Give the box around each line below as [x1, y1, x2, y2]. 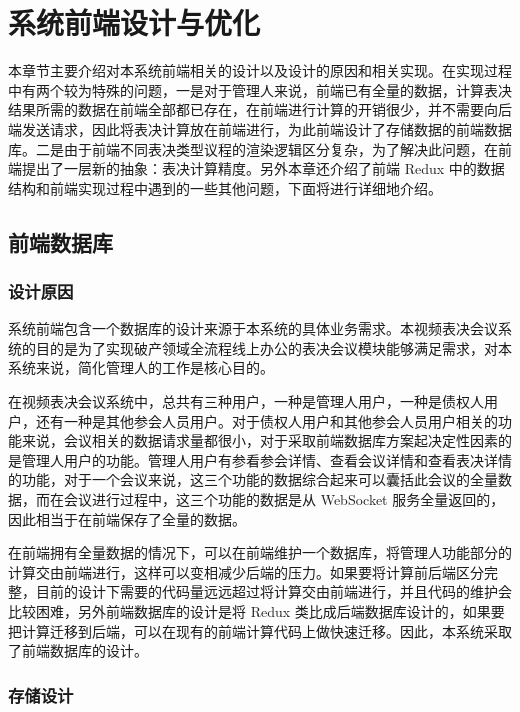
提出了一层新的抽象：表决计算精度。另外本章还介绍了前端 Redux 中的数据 [21, 158, 505, 179]
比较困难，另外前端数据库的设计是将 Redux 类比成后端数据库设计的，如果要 [8, 601, 505, 621]
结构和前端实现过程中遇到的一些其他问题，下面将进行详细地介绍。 [8, 177, 442, 198]
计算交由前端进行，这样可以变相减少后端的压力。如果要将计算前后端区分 [8, 561, 484, 582]
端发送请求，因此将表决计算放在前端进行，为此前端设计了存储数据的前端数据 [8, 118, 512, 139]
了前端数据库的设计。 [8, 640, 148, 661]
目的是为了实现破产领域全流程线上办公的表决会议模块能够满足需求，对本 [35, 337, 512, 358]
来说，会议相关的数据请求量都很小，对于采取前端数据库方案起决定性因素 [21, 430, 498, 451]
